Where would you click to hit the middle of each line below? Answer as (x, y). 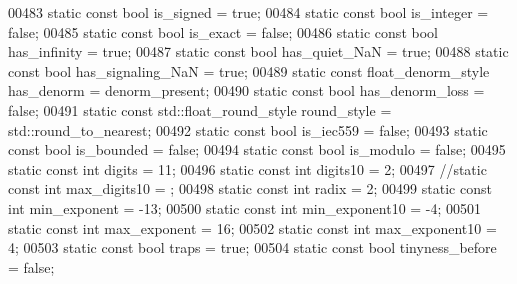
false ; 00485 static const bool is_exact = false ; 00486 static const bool (223, 31)
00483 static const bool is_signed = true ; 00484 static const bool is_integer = (248, 12)
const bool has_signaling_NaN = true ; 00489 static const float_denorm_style (249, 70)
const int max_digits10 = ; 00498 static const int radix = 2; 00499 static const (250, 188)
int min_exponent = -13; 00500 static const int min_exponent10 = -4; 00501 (245, 207)
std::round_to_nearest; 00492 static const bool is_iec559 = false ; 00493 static (248, 129)
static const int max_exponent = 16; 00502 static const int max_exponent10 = (252, 227)
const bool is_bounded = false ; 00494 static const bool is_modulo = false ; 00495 (257, 149)
